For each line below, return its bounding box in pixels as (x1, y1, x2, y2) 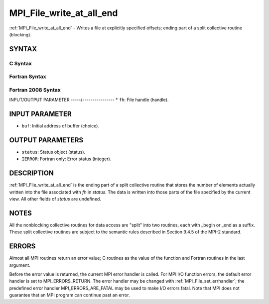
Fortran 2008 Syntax (9, 86, 61, 93)
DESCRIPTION (9, 169, 54, 178)
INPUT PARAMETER (9, 110, 72, 118)
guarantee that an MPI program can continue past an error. (9, 292, 130, 298)
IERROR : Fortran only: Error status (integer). (21, 156, 112, 162)
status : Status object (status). (21, 149, 86, 155)
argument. (9, 262, 31, 268)
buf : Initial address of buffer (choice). (21, 123, 100, 129)
